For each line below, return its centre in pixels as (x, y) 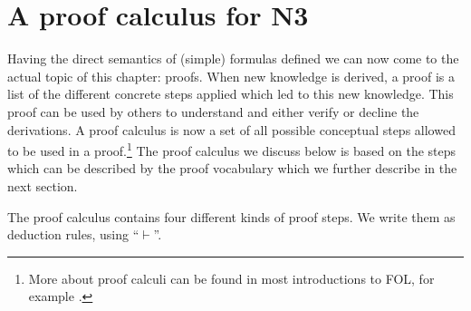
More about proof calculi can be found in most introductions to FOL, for (231, 278)
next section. (43, 185)
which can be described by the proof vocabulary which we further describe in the (232, 168)
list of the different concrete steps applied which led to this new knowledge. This (231, 94)
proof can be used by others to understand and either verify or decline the (213, 111)
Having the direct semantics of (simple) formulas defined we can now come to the (233, 58)
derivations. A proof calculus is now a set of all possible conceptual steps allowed (231, 129)
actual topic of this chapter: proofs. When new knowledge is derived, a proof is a (231, 76)
